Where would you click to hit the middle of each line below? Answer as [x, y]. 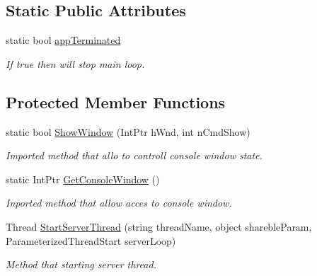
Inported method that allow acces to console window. [119, 203]
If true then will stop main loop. [75, 63]
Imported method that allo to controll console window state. [134, 155]
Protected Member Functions [116, 102]
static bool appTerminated [63, 40]
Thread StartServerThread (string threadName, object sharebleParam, [159, 226]
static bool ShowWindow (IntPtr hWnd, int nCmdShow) [128, 131]
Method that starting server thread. [81, 264]
